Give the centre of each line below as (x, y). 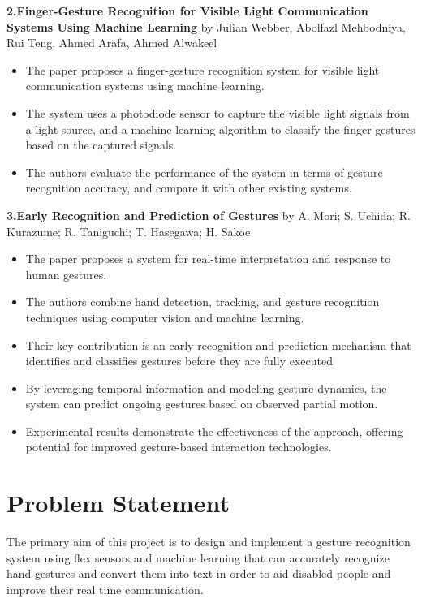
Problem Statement (118, 503)
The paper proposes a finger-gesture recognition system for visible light (202, 69)
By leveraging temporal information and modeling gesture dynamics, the (206, 388)
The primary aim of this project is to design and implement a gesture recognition (209, 542)
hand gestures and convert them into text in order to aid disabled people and (199, 573)
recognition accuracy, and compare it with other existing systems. (189, 188)
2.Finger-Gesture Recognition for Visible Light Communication (187, 11)
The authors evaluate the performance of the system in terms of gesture (204, 172)
